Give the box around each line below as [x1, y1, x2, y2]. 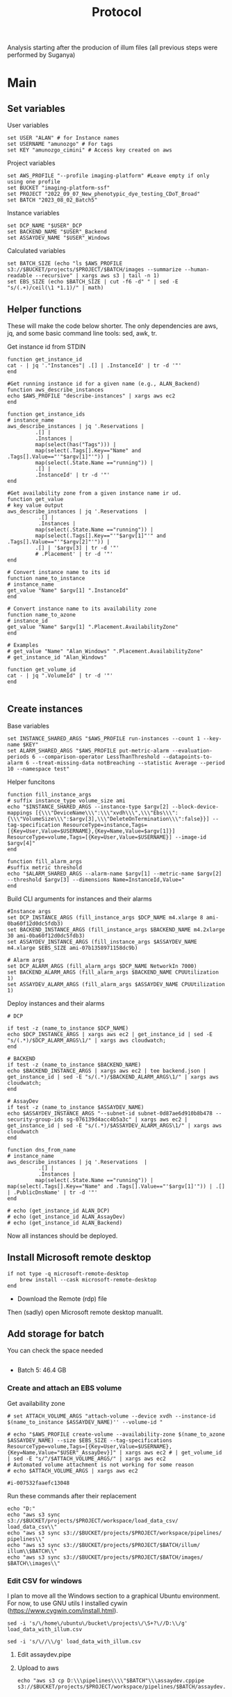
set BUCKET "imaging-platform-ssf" [7, 185, 110, 192]
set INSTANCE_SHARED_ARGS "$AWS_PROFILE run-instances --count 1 [7, 735, 200, 742]
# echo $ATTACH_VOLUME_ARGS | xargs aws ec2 [7, 1467, 138, 1474]
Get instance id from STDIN [7, 343, 86, 351]
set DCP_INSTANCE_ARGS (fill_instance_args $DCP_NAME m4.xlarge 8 [7, 914, 204, 921]
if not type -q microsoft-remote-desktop [7, 1270, 129, 1277]
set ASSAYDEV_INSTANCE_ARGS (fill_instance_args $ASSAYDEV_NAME [7, 938, 197, 945]
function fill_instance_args [7, 791, 92, 798]
